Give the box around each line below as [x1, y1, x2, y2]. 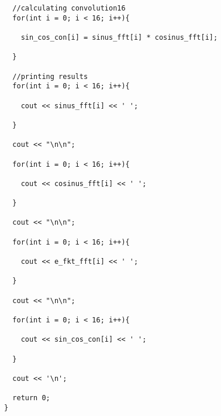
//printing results [12, 72, 88, 81]
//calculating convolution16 [12, 4, 126, 12]
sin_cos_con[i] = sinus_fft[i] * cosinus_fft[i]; [20, 33, 218, 42]
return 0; [12, 394, 50, 403]
